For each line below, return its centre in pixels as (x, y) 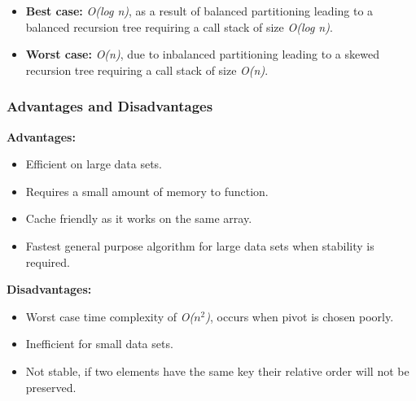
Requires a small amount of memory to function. (147, 191)
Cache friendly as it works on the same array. (139, 218)
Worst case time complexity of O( (110, 316)
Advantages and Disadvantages (110, 106)
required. (48, 262)
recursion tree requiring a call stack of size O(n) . (147, 70)
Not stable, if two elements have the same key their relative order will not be (217, 370)
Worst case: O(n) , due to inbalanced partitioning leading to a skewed (202, 54)
